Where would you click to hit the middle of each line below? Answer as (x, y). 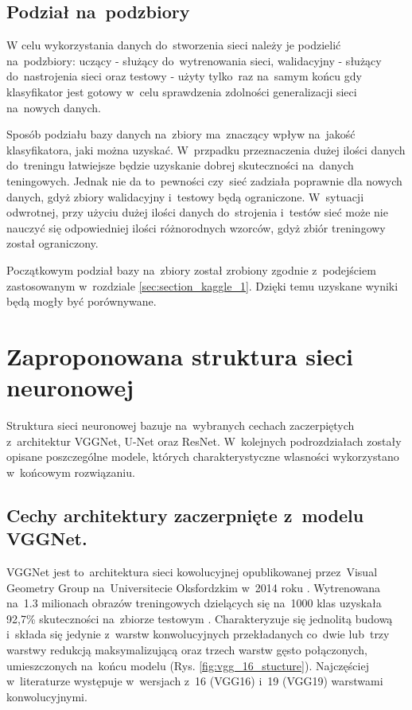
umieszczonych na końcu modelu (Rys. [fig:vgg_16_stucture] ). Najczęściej (188, 665)
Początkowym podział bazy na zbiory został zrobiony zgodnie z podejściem (191, 269)
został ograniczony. (52, 243)
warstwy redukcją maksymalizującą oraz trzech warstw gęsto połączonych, (187, 649)
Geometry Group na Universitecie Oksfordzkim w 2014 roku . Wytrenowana (193, 587)
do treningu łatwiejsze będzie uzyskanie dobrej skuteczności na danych (180, 165)
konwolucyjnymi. (47, 696)
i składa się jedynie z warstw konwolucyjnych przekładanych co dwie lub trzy (198, 634)
